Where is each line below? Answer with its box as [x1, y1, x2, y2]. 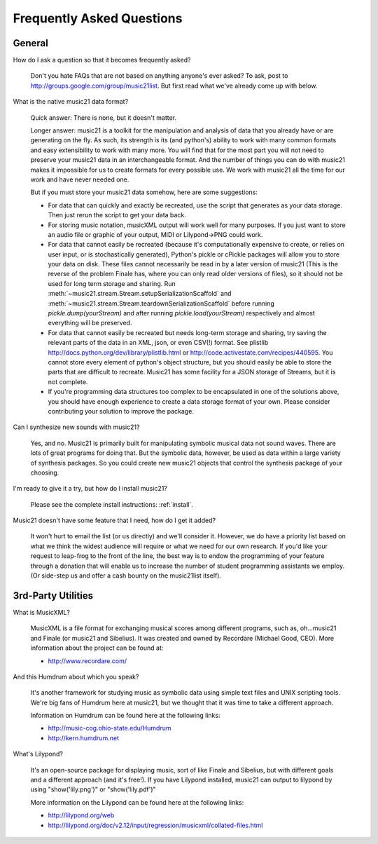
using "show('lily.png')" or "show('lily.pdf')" [30, 785, 157, 794]
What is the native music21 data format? [13, 97, 129, 106]
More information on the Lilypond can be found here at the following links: [30, 798, 244, 806]
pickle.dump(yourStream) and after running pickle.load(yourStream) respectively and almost [48, 309, 315, 318]
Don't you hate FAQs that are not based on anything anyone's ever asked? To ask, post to [30, 72, 288, 80]
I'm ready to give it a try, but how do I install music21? [13, 484, 168, 493]
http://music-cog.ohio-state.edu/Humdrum [48, 724, 171, 733]
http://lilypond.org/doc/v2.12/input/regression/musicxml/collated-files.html [48, 821, 263, 829]
